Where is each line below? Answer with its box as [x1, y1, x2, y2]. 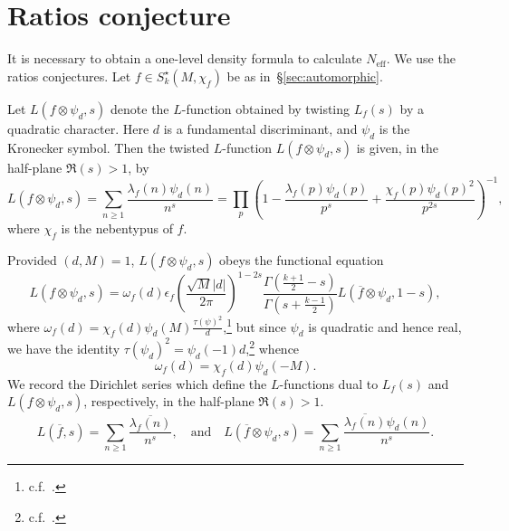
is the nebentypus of [61, 219, 173, 238]
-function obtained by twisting [181, 99, 351, 118]
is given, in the [356, 137, 439, 156]
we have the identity [7, 338, 120, 357]
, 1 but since [223, 314, 286, 336]
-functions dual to [279, 374, 379, 393]
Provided [7, 250, 57, 269]
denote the [110, 99, 169, 118]
